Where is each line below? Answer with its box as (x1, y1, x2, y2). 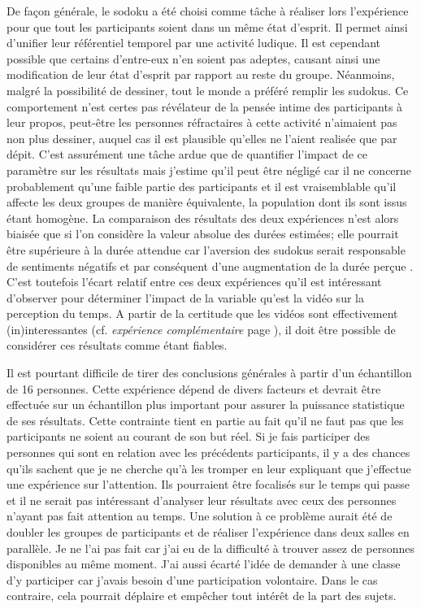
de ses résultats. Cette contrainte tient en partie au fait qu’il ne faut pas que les (7, 411, 404, 428)
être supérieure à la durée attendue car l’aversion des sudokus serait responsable (7, 241, 406, 258)
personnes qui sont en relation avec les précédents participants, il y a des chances (7, 444, 410, 461)
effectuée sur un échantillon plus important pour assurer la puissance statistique (7, 396, 405, 413)
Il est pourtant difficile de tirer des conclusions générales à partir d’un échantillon (7, 364, 412, 381)
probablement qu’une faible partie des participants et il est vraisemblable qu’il (7, 177, 397, 194)
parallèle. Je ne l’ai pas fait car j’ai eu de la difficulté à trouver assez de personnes (7, 539, 415, 556)
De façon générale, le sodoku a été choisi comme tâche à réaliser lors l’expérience (7, 2, 409, 19)
